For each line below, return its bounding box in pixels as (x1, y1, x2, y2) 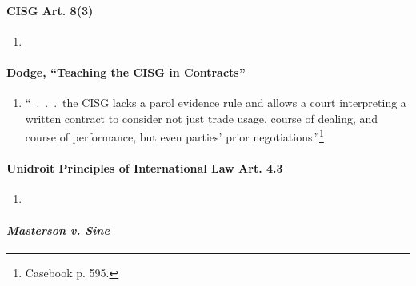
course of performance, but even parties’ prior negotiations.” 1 (25, 126, 324, 145)
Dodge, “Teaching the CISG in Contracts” (6, 63, 246, 80)
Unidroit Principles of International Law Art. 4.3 (6, 160, 283, 177)
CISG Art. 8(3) (6, 2, 94, 18)
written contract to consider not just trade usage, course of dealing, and (25, 109, 378, 126)
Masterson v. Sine (6, 221, 110, 238)
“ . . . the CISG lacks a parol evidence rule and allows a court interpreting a (25, 94, 406, 111)
